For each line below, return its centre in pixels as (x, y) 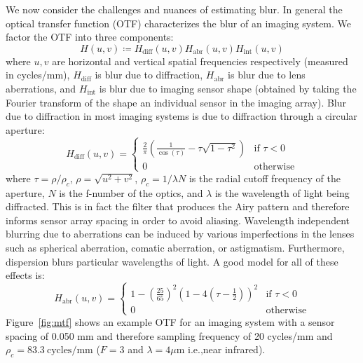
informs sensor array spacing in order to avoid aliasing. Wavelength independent (178, 220)
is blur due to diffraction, (149, 75)
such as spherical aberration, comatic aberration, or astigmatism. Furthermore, (175, 248)
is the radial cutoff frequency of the (265, 178)
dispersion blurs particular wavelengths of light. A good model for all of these (172, 261)
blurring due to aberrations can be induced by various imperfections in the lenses (180, 234)
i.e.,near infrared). (227, 349)
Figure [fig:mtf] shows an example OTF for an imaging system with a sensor (170, 321)
